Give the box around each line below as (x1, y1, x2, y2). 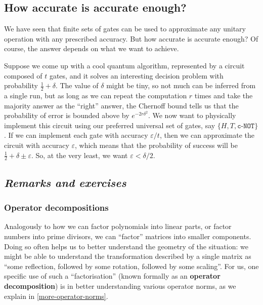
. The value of (55, 80, 99, 91)
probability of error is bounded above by (4, 110, 129, 121)
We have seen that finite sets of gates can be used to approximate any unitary (4, 23, 246, 34)
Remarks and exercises (4, 174, 126, 190)
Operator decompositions (4, 201, 109, 214)
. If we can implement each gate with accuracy (4, 130, 148, 140)
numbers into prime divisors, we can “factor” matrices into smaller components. (4, 231, 251, 241)
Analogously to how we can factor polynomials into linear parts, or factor (4, 221, 232, 232)
